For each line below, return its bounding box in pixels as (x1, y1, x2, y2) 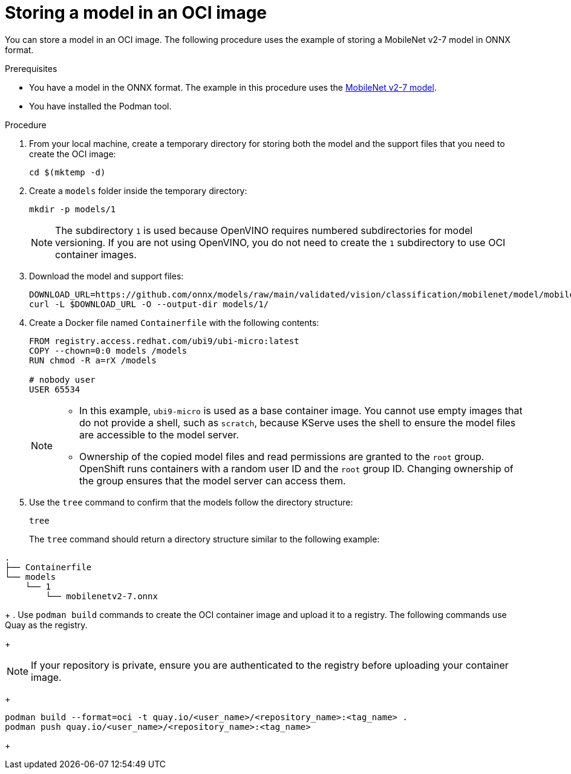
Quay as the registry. (5, 619, 88, 630)
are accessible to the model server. (79, 428, 239, 441)
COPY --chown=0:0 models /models (29, 345, 188, 356)
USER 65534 (29, 384, 80, 394)
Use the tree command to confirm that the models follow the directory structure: (29, 496, 353, 507)
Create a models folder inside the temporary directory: (29, 185, 247, 196)
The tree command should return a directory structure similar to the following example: (29, 533, 380, 544)
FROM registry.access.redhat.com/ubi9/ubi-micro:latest (29, 336, 299, 346)
